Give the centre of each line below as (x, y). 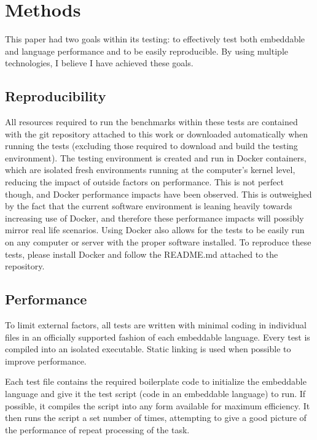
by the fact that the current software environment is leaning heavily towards (149, 206)
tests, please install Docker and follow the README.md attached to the (142, 254)
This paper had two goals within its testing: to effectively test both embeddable (155, 39)
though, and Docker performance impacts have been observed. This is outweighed (158, 194)
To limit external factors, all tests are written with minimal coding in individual (156, 325)
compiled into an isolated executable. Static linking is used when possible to (148, 349)
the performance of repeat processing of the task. (97, 429)
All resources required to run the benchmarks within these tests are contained (151, 122)
